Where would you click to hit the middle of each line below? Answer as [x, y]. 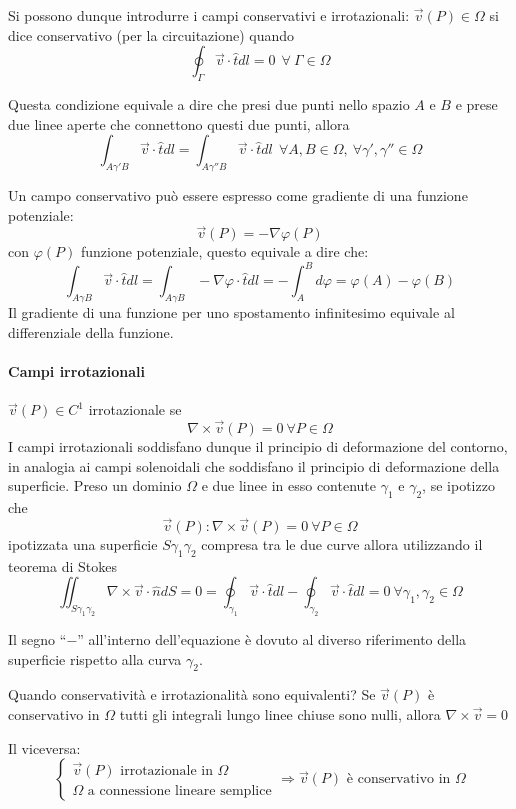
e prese [476, 103]
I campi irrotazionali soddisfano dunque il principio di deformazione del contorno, [258, 446]
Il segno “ [37, 639]
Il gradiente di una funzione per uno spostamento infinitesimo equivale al [231, 312]
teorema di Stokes [62, 565]
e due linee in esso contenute [288, 485]
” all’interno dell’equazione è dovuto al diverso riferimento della [272, 639]
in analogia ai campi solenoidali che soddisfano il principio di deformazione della [254, 465]
